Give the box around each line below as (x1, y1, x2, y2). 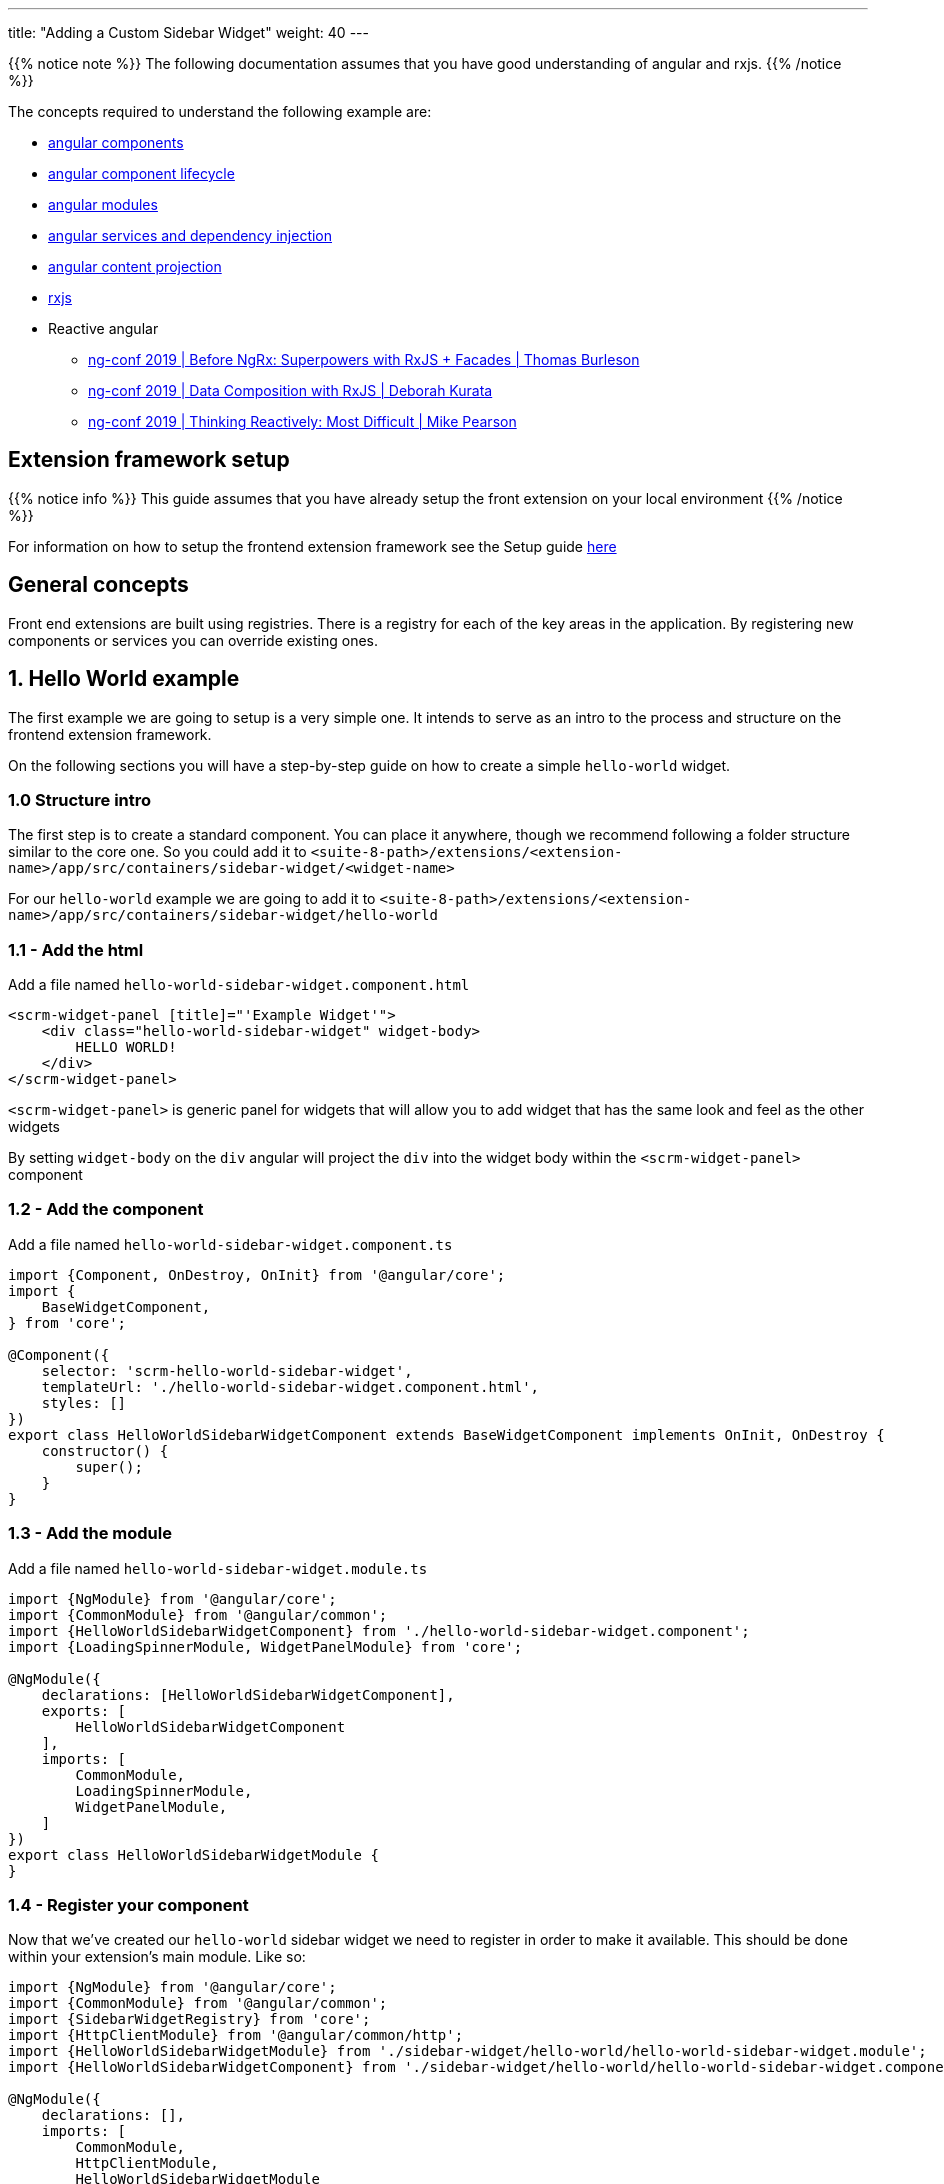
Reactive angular (48, 320, 159, 337)
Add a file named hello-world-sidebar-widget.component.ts (8, 1235, 453, 1253)
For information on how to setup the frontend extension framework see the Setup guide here (8, 537, 617, 555)
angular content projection (48, 258, 222, 275)
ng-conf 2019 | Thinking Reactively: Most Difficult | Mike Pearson (88, 413, 517, 430)
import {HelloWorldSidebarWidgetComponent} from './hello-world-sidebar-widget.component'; (8, 1622, 750, 1639)
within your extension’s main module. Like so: (8, 1948, 306, 1966)
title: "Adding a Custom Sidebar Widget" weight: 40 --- (8, 24, 369, 41)
